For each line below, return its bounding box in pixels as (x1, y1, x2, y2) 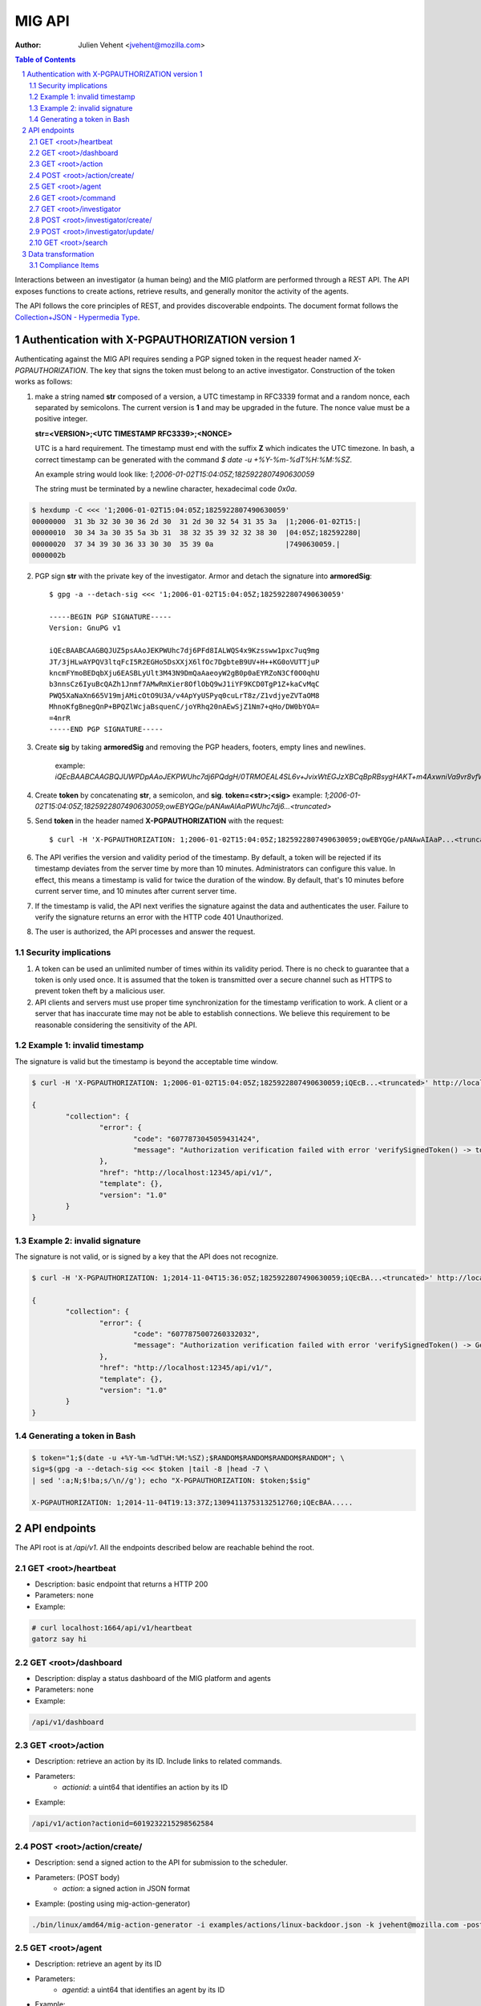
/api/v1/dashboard (31, 1717, 104, 1727)
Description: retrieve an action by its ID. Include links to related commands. (34, 1756, 282, 1766)
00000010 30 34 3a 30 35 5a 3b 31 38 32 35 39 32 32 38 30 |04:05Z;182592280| (31, 528, 362, 538)
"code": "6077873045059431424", (132, 1134, 261, 1143)
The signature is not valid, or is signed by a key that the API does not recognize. (14, 1252, 279, 1261)
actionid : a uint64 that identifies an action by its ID (62, 1782, 228, 1793)
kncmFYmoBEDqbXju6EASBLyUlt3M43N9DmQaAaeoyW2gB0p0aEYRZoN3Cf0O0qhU (49, 668, 320, 677)
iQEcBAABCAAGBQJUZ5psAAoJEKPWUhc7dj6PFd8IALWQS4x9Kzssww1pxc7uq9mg (49, 646, 320, 656)
